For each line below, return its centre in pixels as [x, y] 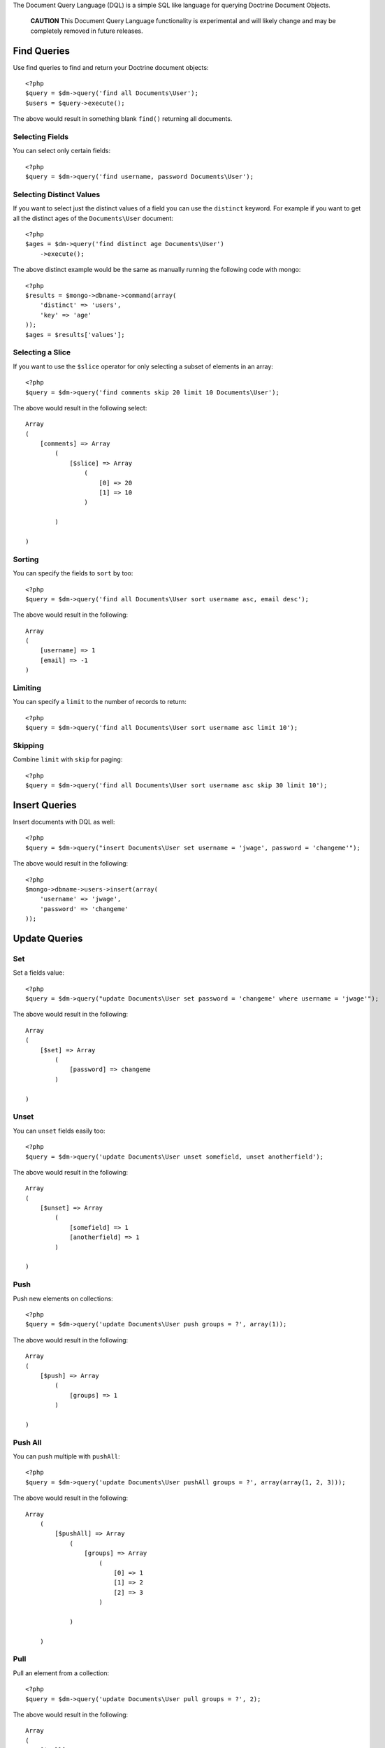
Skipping [29, 745]
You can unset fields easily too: [59, 1131]
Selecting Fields [41, 137]
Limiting [27, 688]
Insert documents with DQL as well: [64, 822]
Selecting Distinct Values [57, 194]
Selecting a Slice [42, 352]
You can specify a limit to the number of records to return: [100, 702]
